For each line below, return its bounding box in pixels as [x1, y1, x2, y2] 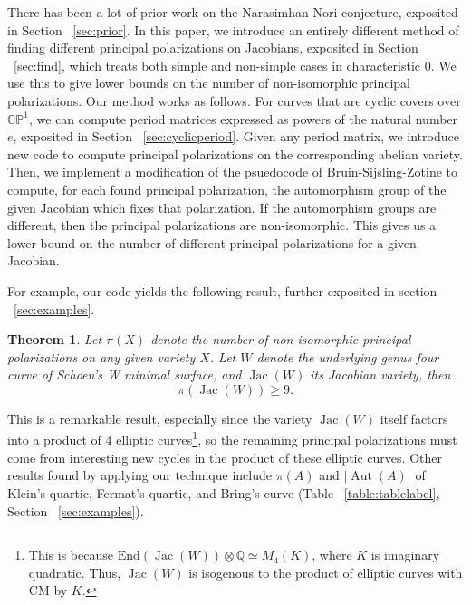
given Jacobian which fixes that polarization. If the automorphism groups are [7, 197, 437, 216]
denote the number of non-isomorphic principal [150, 330, 411, 349]
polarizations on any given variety [7, 347, 196, 366]
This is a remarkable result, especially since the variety [7, 408, 312, 427]
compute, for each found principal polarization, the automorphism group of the [7, 179, 447, 198]
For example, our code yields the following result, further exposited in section [7, 281, 437, 300]
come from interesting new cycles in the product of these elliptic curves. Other [7, 447, 442, 466]
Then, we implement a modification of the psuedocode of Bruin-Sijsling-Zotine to [7, 162, 458, 181]
